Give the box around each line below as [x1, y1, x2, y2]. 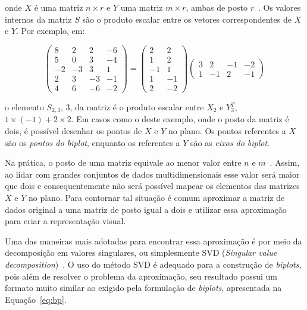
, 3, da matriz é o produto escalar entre [60, 101, 204, 113]
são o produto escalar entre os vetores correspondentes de [82, 13, 292, 25]
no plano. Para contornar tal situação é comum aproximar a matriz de [28, 191, 285, 204]
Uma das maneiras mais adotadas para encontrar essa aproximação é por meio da [5, 234, 302, 247]
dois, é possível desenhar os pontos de [5, 125, 142, 137]
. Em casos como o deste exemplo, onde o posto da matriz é [71, 113, 289, 125]
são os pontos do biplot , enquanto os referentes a [5, 136, 180, 148]
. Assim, [270, 156, 300, 169]
